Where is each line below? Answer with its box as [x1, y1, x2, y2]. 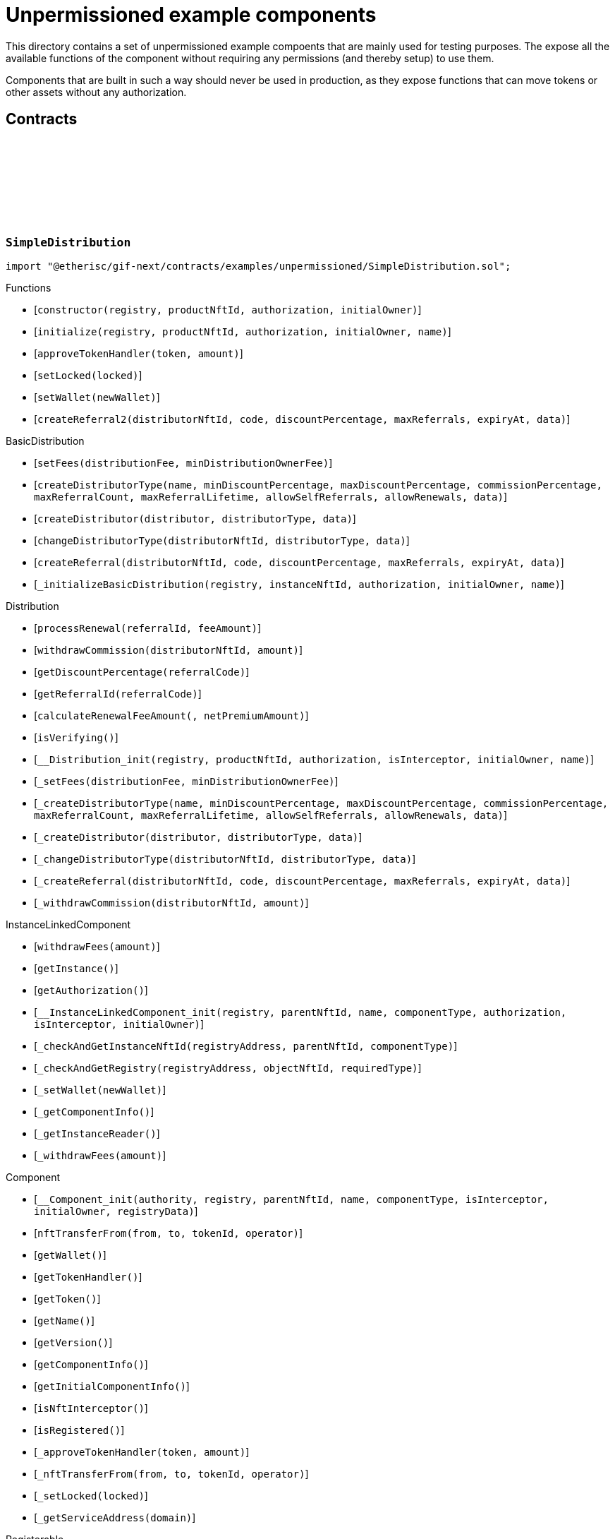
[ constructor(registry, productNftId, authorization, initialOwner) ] [34, 303, 422, 316]
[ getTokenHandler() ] [34, 1270, 142, 1283]
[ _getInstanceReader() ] [34, 1127, 160, 1139]
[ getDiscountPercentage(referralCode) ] [34, 665, 250, 678]
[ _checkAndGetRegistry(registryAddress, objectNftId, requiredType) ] [34, 1061, 422, 1074]
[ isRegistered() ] [34, 1423, 125, 1436]
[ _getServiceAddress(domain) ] [34, 1511, 196, 1523]
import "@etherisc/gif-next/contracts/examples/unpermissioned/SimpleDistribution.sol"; [6, 260, 511, 272]
